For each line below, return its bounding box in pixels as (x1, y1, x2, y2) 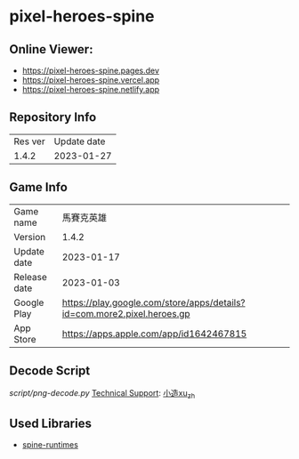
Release (13, 270, 47, 283)
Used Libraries (9, 415, 92, 431)
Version (13, 230, 46, 243)
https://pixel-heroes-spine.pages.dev (21, 65, 160, 76)
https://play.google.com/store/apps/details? (61, 296, 246, 309)
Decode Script (9, 363, 91, 379)
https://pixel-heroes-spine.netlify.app (21, 85, 160, 94)
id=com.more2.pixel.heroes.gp (61, 307, 190, 319)
